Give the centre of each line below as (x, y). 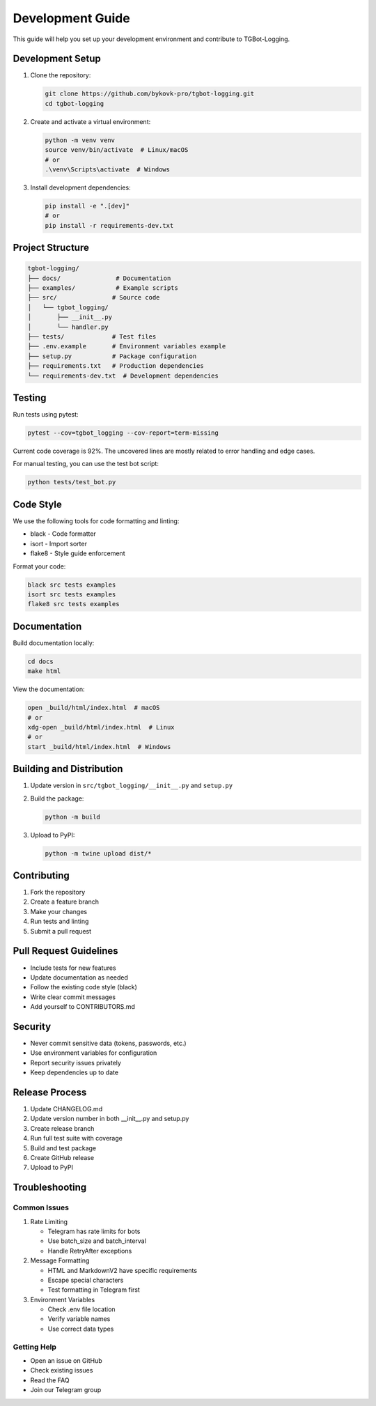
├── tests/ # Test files (92, 337)
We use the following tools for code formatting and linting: (96, 521)
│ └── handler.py (68, 327)
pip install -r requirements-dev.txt (109, 225)
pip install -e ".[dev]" (87, 206)
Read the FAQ (50, 1380)
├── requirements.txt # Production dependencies (116, 366)
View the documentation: (49, 689)
